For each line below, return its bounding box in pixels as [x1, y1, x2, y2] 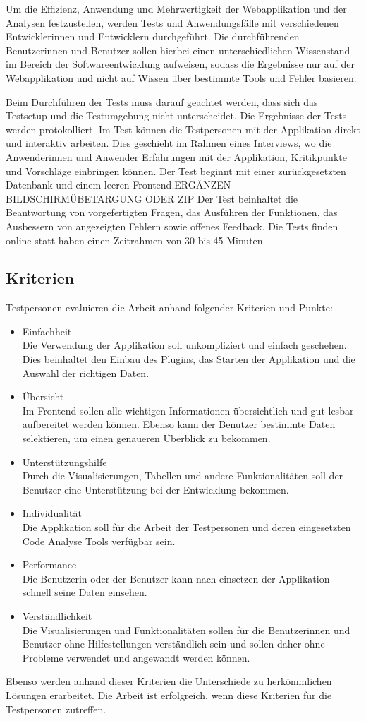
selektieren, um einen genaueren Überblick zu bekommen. [22, 431, 271, 446]
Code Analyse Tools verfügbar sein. [22, 533, 176, 548]
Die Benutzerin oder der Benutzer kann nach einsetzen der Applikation [22, 571, 330, 585]
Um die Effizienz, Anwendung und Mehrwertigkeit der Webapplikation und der [6, 1, 347, 16]
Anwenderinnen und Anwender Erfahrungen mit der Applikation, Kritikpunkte [6, 149, 347, 164]
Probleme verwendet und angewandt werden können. [22, 650, 250, 665]
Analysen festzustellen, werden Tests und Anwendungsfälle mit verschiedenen [6, 15, 339, 30]
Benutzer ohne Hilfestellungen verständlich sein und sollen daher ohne [22, 636, 325, 651]
